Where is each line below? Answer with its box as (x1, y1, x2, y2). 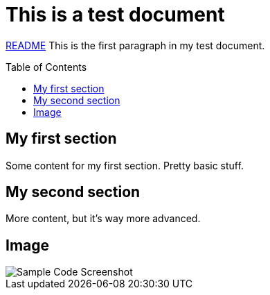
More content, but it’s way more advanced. (6, 212, 201, 225)
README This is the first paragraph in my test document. (6, 39, 265, 51)
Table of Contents (6, 60, 87, 73)
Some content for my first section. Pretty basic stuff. (6, 159, 244, 171)
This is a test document (6, 3, 225, 26)
